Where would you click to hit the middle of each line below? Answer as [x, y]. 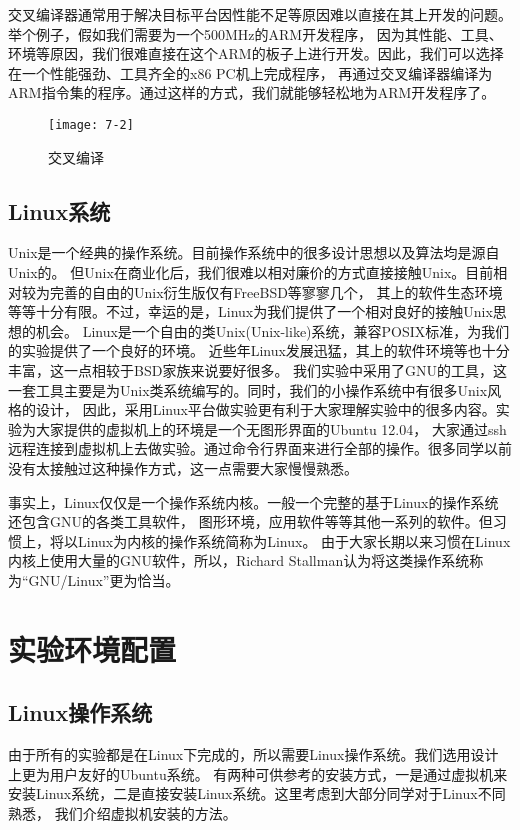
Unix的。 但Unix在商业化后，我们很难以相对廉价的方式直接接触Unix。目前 [251, 272]
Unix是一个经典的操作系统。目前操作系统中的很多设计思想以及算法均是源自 [254, 252]
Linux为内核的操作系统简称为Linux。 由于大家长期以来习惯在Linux [294, 540]
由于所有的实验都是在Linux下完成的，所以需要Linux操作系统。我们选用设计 [253, 754]
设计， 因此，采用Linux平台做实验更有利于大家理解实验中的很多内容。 [265, 409]
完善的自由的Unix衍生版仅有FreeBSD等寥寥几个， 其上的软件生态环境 [276, 291]
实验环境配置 [92, 648]
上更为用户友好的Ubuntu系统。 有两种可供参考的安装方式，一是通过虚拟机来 [258, 773]
